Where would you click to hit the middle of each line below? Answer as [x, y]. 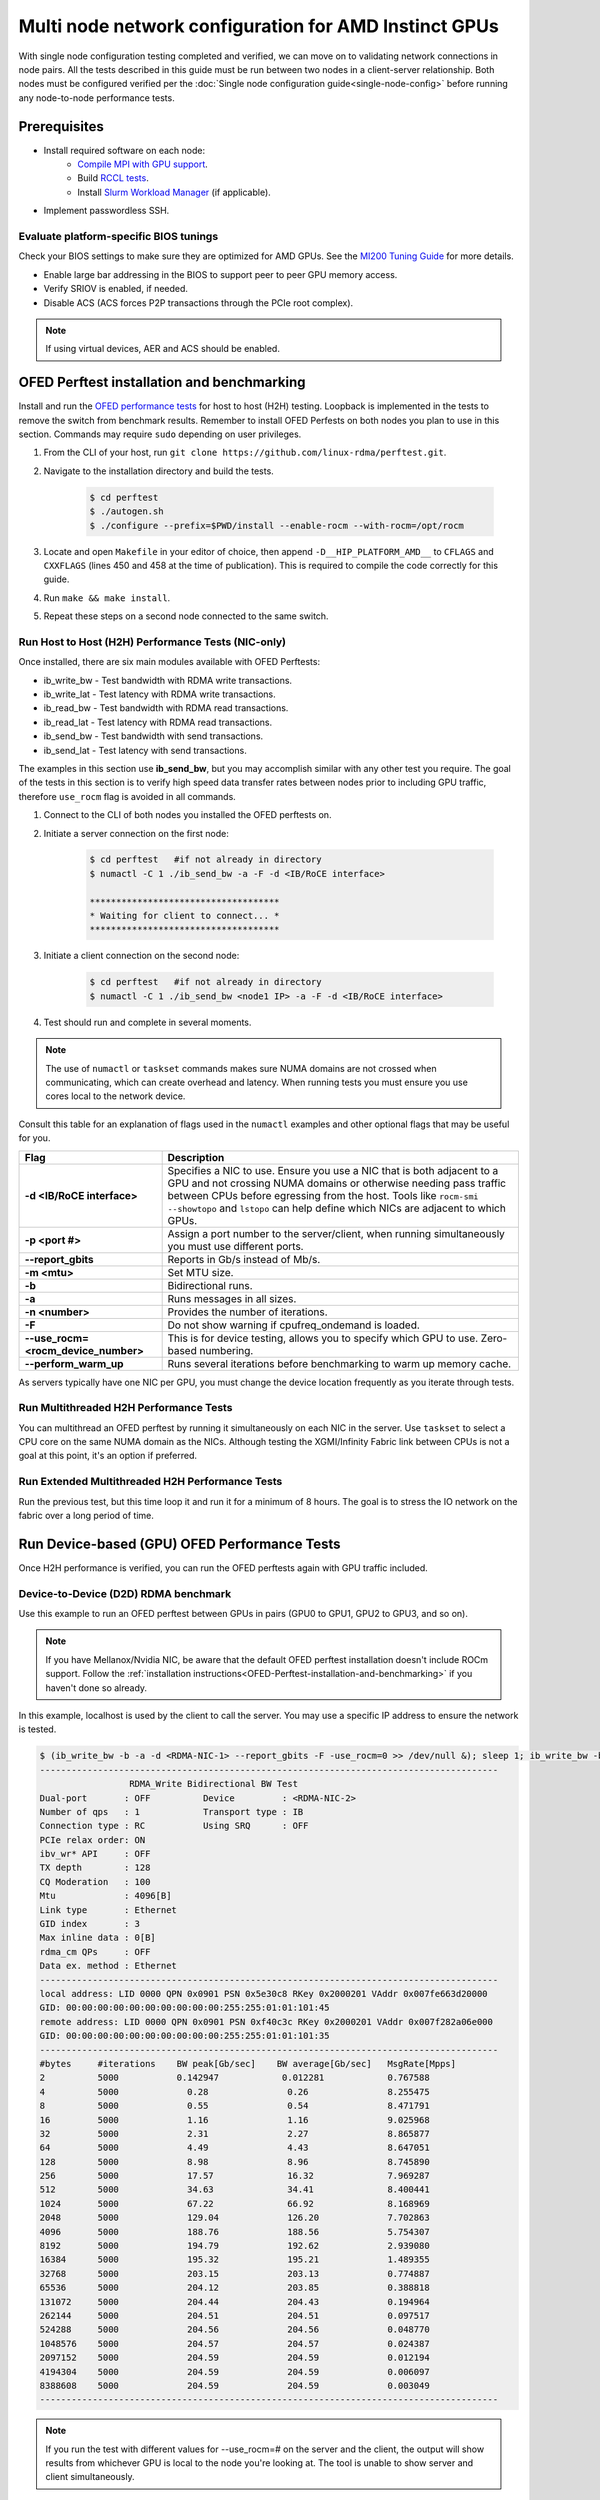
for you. [34, 1138]
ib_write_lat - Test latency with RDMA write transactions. [159, 694]
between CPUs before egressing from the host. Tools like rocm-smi [323, 1195]
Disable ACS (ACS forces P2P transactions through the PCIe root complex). [198, 302]
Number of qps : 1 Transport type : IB [171, 1811]
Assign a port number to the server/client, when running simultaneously [336, 1233]
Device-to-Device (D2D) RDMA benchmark [125, 1593]
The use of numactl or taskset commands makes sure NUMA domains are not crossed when [241, 1068]
